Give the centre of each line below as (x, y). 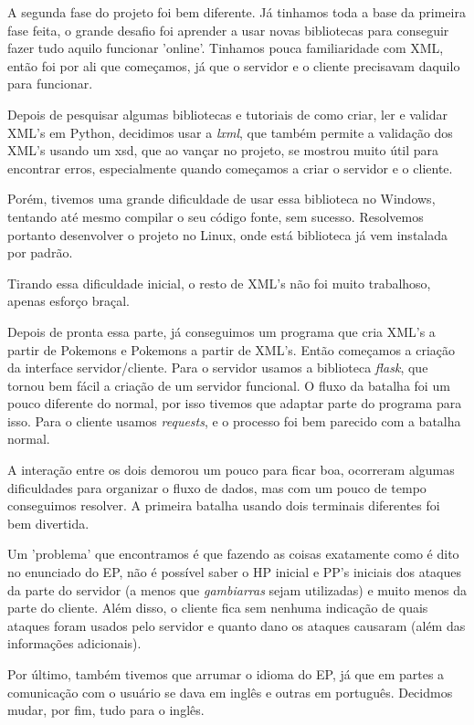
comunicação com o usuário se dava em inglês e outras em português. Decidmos (230, 692)
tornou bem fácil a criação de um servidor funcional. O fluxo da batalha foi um (229, 385)
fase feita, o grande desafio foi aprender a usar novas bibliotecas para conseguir (228, 30)
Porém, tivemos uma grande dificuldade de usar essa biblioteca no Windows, (221, 199)
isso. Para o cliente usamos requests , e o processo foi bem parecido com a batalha (234, 420)
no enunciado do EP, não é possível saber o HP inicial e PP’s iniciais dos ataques (234, 572)
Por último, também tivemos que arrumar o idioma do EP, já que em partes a (226, 674)
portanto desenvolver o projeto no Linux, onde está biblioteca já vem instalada (228, 234)
